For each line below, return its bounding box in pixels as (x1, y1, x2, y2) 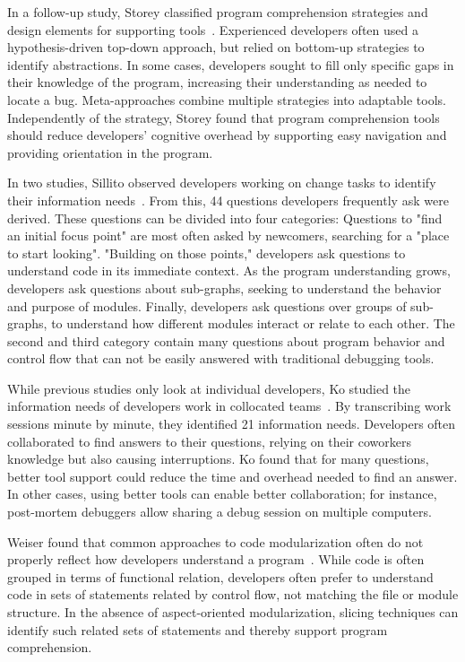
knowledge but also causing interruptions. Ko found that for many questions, (7, 449, 429, 468)
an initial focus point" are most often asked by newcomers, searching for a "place (7, 226, 450, 245)
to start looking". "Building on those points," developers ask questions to (7, 243, 406, 262)
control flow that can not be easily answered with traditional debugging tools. (7, 349, 435, 368)
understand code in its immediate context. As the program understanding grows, (7, 261, 451, 280)
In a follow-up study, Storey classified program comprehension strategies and (7, 3, 428, 21)
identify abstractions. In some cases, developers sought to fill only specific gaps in (7, 55, 454, 74)
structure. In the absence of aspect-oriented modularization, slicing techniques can (7, 603, 459, 621)
